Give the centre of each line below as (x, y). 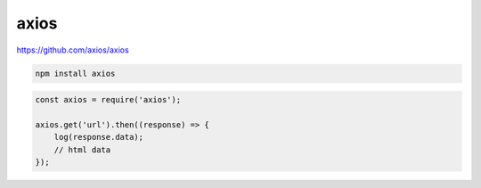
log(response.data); (99, 137)
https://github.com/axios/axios (73, 50)
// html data (82, 150)
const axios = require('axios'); (108, 100)
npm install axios (75, 73)
